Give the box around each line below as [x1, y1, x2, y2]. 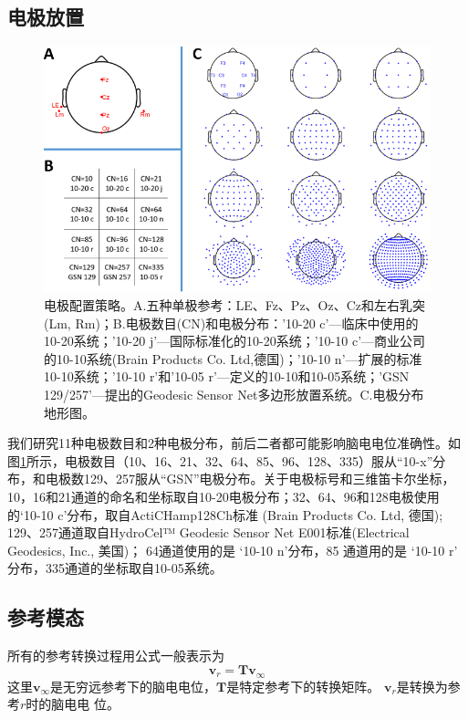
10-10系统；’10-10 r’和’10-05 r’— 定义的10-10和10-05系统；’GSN [44, 367, 410, 386]
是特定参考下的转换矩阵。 [226, 676, 380, 695]
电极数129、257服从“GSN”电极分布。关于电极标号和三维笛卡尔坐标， [45, 469, 455, 488]
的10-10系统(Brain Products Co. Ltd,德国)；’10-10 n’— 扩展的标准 [44, 349, 422, 368]
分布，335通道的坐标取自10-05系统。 [7, 558, 223, 578]
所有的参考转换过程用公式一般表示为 [7, 646, 224, 665]
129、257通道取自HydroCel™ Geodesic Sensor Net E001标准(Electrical [7, 523, 410, 542]
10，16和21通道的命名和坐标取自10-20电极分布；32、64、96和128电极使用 [7, 486, 440, 505]
